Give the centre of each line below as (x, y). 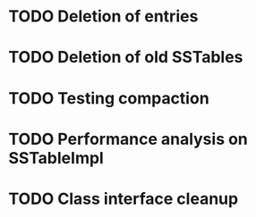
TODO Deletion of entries (103, 17)
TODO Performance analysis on (128, 139)
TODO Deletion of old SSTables (126, 58)
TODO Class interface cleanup (124, 199)
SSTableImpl (56, 158)
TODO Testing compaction (109, 98)
